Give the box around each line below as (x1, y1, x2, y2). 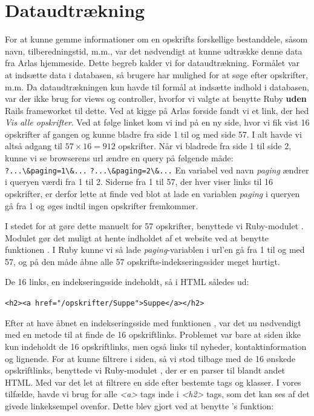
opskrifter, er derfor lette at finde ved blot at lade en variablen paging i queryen (5, 187, 300, 200)
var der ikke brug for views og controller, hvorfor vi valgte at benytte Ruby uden (5, 92, 307, 105)
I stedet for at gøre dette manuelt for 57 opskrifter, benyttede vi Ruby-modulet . (5, 220, 304, 232)
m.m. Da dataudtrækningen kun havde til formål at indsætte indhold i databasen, (5, 80, 309, 93)
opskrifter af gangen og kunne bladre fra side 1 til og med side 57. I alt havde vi (5, 127, 302, 140)
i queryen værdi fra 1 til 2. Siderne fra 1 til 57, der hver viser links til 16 (5, 175, 273, 188)
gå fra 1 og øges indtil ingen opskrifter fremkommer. (5, 199, 198, 212)
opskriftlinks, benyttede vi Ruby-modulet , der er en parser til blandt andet (5, 364, 286, 377)
